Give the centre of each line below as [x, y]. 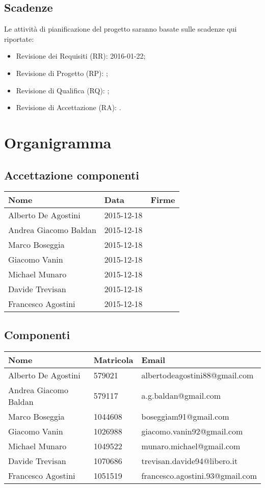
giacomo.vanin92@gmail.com [192, 431]
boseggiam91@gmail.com [185, 416]
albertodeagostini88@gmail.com [197, 375]
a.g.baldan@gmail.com [181, 396]
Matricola [113, 359]
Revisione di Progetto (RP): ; [62, 73]
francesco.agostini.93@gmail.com [199, 475]
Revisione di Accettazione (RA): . [69, 107]
